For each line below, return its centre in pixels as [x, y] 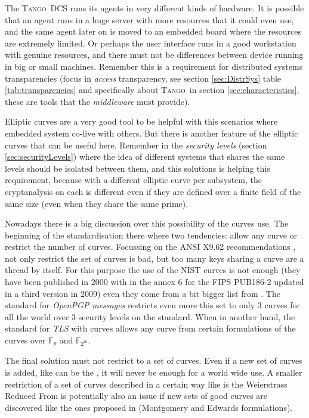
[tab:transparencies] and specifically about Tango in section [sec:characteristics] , [152, 90]
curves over [25, 340]
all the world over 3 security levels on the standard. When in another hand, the [150, 316]
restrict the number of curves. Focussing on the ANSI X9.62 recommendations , [150, 247]
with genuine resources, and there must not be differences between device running [154, 55]
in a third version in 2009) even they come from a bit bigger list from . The [143, 293]
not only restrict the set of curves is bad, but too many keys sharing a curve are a [154, 258]
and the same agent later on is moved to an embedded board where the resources [153, 31]
